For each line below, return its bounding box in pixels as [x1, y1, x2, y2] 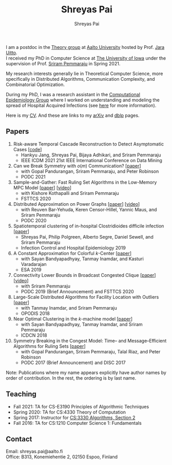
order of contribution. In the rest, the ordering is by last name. [6, 374, 137, 381]
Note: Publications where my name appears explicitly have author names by [6, 369, 166, 375]
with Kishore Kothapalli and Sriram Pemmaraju [21, 190, 120, 196]
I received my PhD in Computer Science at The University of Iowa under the [6, 55, 166, 61]
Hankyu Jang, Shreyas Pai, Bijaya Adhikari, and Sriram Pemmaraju [21, 152, 161, 158]
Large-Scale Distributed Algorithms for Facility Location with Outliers [13, 294, 159, 300]
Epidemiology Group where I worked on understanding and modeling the [6, 97, 160, 103]
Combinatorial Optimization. [6, 81, 65, 87]
